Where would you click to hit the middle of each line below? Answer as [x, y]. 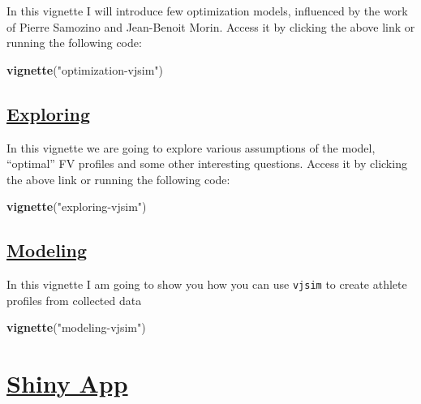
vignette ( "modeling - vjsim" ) [76, 327]
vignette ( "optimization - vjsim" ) [85, 69]
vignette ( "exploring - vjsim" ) [77, 206]
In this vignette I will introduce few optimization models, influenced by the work [207, 11]
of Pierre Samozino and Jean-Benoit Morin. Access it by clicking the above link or [211, 26]
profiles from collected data [74, 300]
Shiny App [67, 383]
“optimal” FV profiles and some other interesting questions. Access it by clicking [207, 163]
